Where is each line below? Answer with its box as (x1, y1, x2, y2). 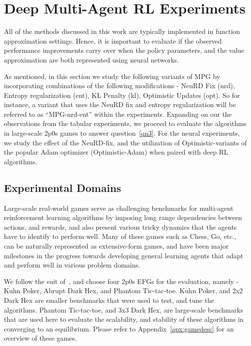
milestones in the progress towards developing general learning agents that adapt (4, 250, 243, 260)
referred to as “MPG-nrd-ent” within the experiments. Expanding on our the (4, 109, 232, 119)
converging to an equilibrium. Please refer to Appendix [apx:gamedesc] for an (4, 323, 234, 333)
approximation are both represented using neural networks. (4, 54, 179, 64)
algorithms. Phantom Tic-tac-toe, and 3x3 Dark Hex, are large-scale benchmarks (4, 304, 243, 315)
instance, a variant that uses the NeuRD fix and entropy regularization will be (4, 99, 236, 110)
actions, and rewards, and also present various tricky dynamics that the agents (4, 221, 237, 232)
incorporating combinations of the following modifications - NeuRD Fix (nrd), (4, 80, 235, 91)
